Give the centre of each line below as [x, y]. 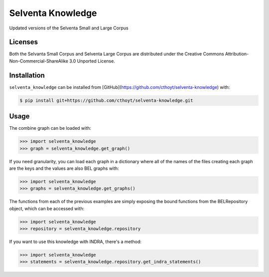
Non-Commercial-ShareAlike [39, 61]
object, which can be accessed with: [47, 208]
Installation [27, 75]
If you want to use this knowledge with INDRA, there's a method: [75, 242]
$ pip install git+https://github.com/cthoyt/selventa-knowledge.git [106, 100]
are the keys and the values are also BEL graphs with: [64, 168]
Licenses [24, 42]
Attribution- [237, 54]
